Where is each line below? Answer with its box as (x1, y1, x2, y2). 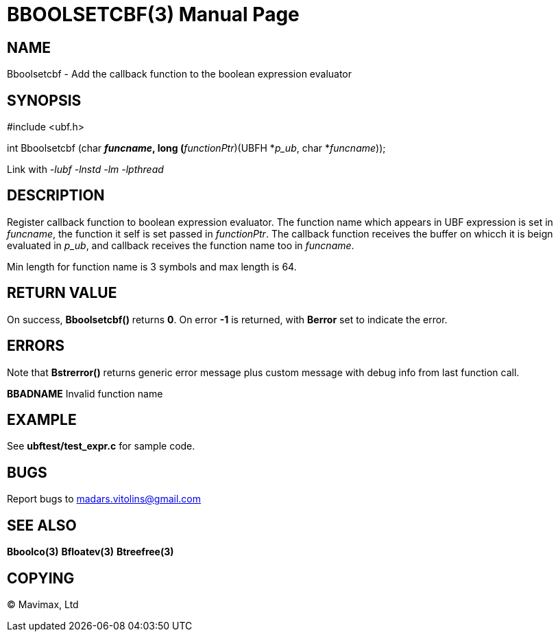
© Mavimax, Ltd (7, 598, 79, 610)
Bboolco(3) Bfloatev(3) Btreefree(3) (7, 546, 174, 558)
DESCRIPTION (7, 187, 105, 205)
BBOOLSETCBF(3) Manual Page (7, 3, 300, 26)
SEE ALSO (7, 516, 77, 534)
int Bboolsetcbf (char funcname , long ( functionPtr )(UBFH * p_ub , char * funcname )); (7, 142, 386, 154)
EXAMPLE (7, 410, 77, 428)
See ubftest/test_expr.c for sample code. (7, 440, 195, 452)
